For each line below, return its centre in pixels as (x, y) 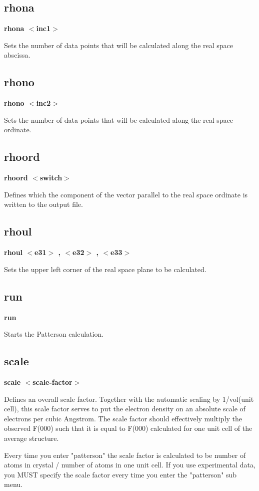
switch (51, 178)
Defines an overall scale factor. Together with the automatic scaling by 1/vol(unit (129, 399)
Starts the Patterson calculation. (54, 334)
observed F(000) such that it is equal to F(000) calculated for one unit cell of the (128, 428)
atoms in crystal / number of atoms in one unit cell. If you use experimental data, (130, 465)
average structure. (31, 438)
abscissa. (17, 55)
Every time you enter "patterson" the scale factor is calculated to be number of (125, 455)
